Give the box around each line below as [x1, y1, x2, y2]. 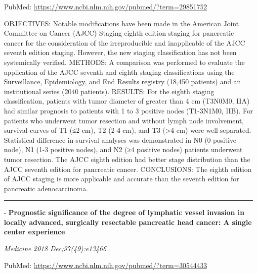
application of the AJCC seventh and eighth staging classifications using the [4, 66, 235, 77]
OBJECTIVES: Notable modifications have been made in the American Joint [4, 18, 239, 28]
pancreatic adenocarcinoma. [4, 183, 88, 193]
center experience [4, 226, 65, 237]
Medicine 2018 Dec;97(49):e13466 [4, 243, 107, 254]
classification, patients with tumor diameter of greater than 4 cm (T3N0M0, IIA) [4, 96, 250, 106]
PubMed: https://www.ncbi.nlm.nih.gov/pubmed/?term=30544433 [4, 260, 207, 270]
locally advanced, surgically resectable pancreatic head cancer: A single [4, 217, 252, 227]
